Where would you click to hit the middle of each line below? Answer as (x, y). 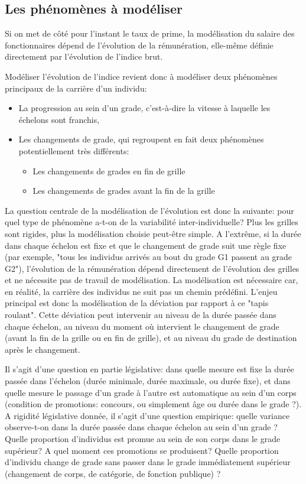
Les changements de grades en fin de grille (109, 170)
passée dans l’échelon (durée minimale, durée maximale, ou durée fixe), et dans (148, 381)
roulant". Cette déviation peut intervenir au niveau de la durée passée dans (141, 315)
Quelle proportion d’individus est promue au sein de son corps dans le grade (143, 439)
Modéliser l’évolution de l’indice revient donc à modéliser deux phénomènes (141, 76)
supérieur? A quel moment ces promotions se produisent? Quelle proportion (142, 450)
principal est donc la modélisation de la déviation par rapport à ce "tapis (137, 303)
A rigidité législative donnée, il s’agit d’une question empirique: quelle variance (147, 415)
